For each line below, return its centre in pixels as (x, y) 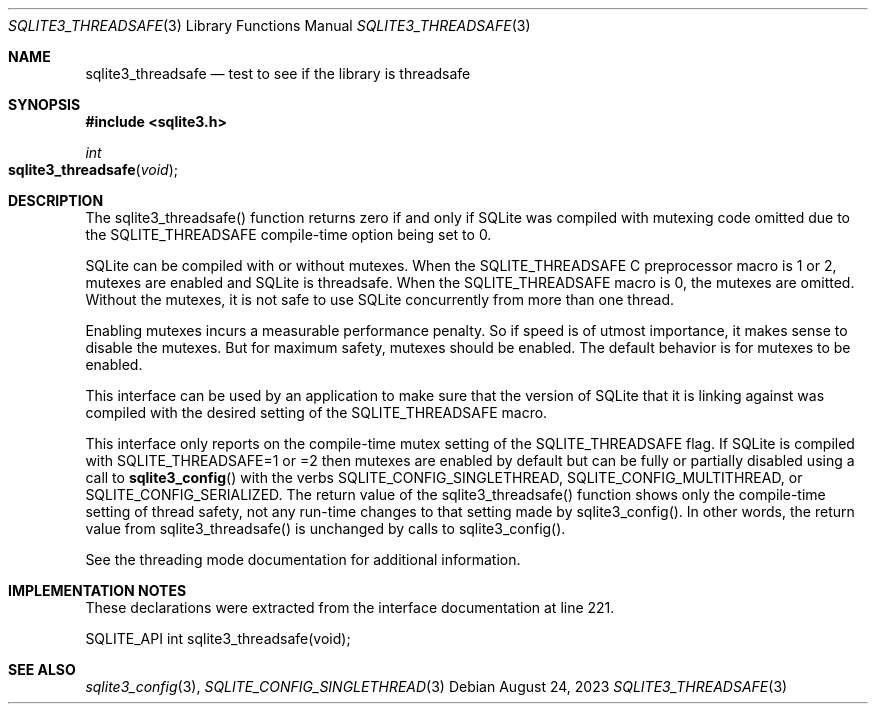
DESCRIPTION (56, 200)
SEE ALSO (42, 669)
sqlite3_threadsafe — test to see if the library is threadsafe (278, 73)
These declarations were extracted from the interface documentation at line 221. (350, 607)
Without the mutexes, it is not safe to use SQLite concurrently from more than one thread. (379, 299)
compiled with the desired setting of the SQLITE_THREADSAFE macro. (316, 412)
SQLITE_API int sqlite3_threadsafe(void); (218, 638)
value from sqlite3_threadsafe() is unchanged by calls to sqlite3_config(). (325, 528)
